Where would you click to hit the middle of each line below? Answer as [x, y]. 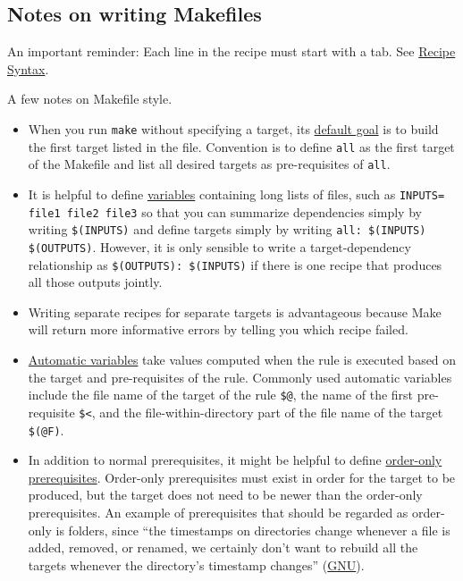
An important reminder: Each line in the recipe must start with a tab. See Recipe [231, 51]
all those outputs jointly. [95, 282]
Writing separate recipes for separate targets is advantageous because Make [235, 312]
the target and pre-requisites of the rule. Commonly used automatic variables [240, 377]
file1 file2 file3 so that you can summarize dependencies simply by [225, 211]
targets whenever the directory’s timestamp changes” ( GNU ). [196, 564]
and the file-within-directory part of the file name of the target [271, 412]
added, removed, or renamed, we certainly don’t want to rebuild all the [223, 547]
